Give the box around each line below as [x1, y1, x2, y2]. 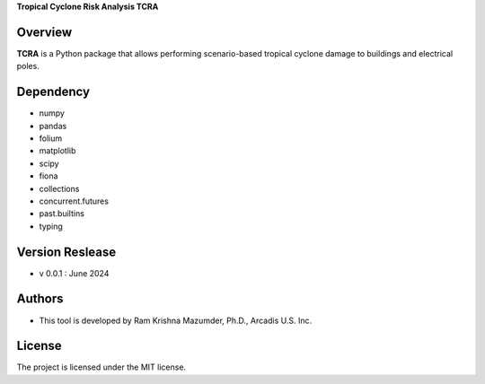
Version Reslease [16, 244, 117, 259]
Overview [16, 24, 73, 39]
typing [39, 221, 63, 231]
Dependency [16, 84, 90, 100]
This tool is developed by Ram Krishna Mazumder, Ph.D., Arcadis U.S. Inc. [39, 315, 313, 326]
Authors [16, 292, 64, 307]
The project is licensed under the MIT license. [16, 362, 187, 372]
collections [39, 183, 80, 194]
